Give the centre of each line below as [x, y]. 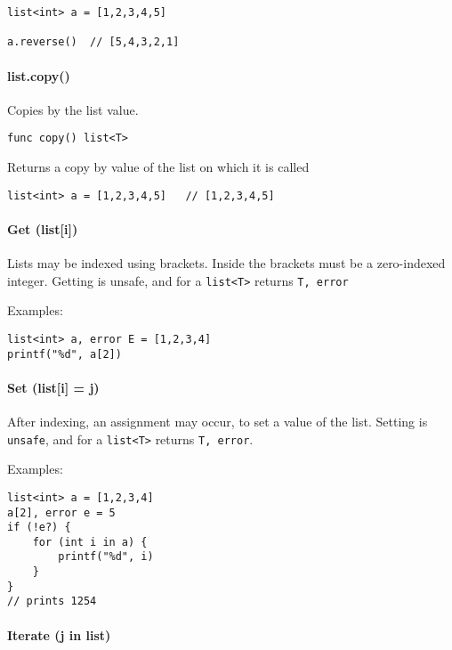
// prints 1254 [52, 601]
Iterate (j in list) [59, 634]
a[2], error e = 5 [61, 512]
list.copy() [39, 75]
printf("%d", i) [106, 557]
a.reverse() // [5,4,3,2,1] [93, 42]
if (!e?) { [39, 528]
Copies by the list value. [73, 109]
